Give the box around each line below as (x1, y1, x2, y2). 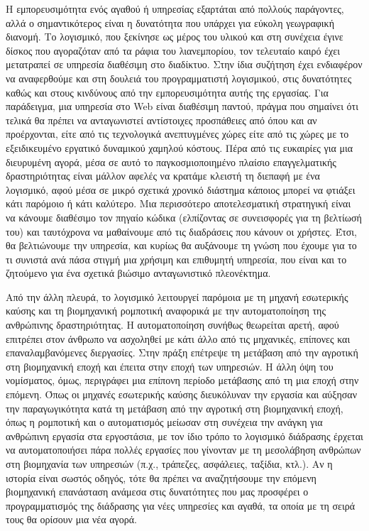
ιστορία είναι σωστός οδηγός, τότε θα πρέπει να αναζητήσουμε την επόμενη (6, 470, 316, 485)
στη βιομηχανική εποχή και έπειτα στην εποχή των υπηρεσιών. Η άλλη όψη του (6, 358, 334, 373)
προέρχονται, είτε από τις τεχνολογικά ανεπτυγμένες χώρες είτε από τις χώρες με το (6, 126, 349, 141)
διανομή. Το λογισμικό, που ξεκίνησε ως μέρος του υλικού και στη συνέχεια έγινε (6, 29, 343, 44)
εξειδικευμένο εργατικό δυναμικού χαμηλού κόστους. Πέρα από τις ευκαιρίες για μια (6, 140, 353, 155)
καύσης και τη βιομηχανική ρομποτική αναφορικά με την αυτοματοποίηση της (6, 303, 326, 318)
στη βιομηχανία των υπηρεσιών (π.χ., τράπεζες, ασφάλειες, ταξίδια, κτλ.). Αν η (6, 456, 333, 471)
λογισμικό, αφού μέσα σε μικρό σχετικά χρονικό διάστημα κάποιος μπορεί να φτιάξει (6, 182, 356, 197)
